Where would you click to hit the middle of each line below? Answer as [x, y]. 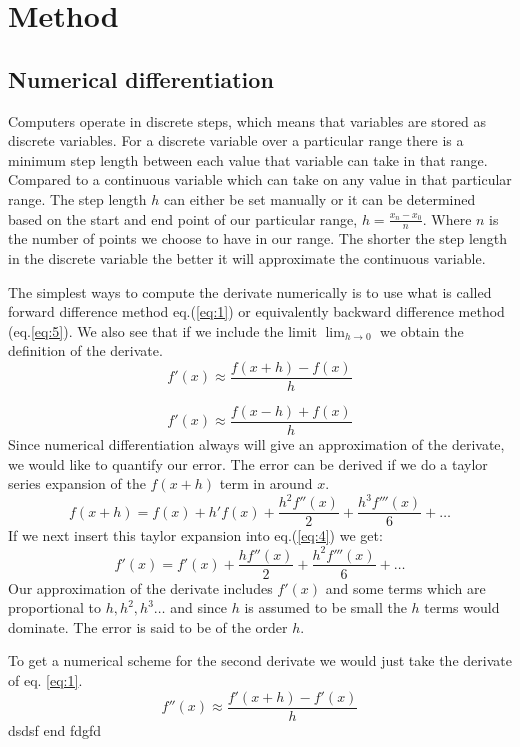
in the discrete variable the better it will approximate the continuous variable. [247, 257]
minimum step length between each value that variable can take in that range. [248, 159]
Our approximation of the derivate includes [140, 587]
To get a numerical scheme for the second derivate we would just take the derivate [260, 660]
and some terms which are [405, 587]
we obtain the [422, 330]
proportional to [55, 607]
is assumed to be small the [325, 607]
